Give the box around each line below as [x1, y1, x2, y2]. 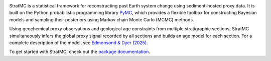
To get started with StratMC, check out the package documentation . [9, 49, 150, 55]
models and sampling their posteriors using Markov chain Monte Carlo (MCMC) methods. [9, 16, 194, 22]
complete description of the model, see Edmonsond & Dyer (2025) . [9, 40, 148, 46]
